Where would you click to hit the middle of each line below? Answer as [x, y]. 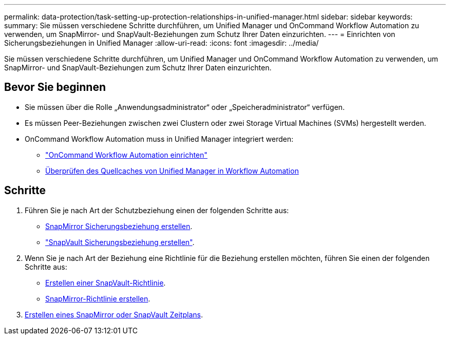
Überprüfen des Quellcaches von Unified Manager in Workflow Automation [172, 171]
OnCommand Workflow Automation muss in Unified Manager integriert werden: [159, 139]
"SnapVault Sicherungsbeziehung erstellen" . [120, 242]
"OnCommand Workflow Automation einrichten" [126, 155]
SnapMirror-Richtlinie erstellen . [98, 298]
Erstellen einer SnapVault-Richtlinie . [106, 282]
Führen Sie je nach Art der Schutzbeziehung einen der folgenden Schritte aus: [157, 210]
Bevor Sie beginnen [55, 87]
